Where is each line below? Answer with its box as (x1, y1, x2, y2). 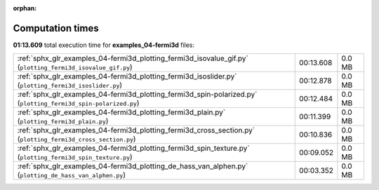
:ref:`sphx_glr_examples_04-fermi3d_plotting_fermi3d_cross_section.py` (17, 125, 255, 135)
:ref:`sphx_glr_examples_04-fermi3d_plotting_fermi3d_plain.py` (17, 107, 226, 117)
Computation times (13, 22, 99, 34)
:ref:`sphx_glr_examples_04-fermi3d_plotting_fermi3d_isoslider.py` (17, 72, 237, 81)
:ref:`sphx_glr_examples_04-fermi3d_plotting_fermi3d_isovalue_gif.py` (17, 53, 248, 63)
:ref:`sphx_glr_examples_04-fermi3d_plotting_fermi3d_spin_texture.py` (17, 144, 250, 154)
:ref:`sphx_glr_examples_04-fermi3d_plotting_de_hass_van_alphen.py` (17, 161, 248, 171)
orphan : (13, 4, 37, 12)
